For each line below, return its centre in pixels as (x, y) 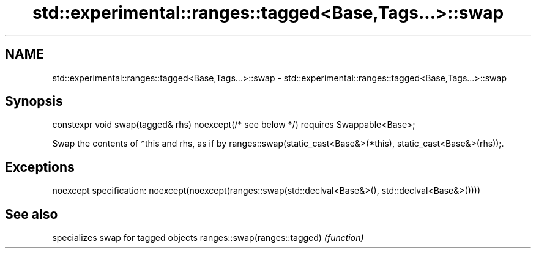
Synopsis (34, 101)
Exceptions (40, 167)
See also (32, 214)
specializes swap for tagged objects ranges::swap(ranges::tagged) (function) (208, 238)
